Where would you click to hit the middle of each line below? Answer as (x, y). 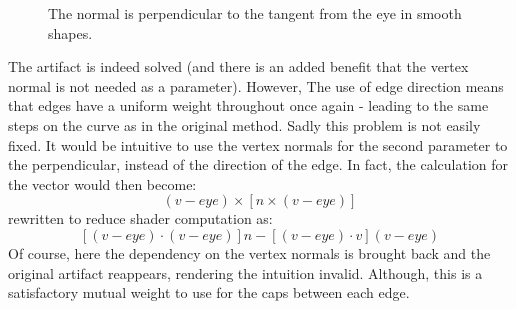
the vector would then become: (102, 183)
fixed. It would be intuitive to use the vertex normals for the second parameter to (258, 144)
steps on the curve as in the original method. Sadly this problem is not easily (244, 124)
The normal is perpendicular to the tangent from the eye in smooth (255, 13)
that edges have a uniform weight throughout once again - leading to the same (248, 105)
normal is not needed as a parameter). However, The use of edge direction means (256, 85)
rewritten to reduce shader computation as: (140, 218)
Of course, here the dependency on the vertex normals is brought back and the (249, 252)
